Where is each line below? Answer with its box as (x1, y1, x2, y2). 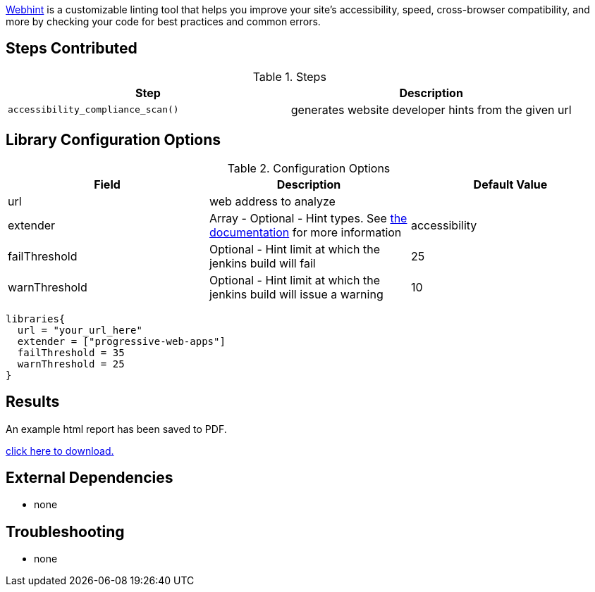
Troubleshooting (6, 522, 125, 541)
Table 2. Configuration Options (227, 160, 391, 175)
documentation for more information (209, 225, 402, 239)
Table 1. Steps (252, 69, 326, 84)
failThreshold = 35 (17, 346, 125, 358)
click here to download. (6, 444, 114, 457)
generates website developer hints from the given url (290, 102, 572, 117)
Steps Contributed (6, 39, 137, 58)
